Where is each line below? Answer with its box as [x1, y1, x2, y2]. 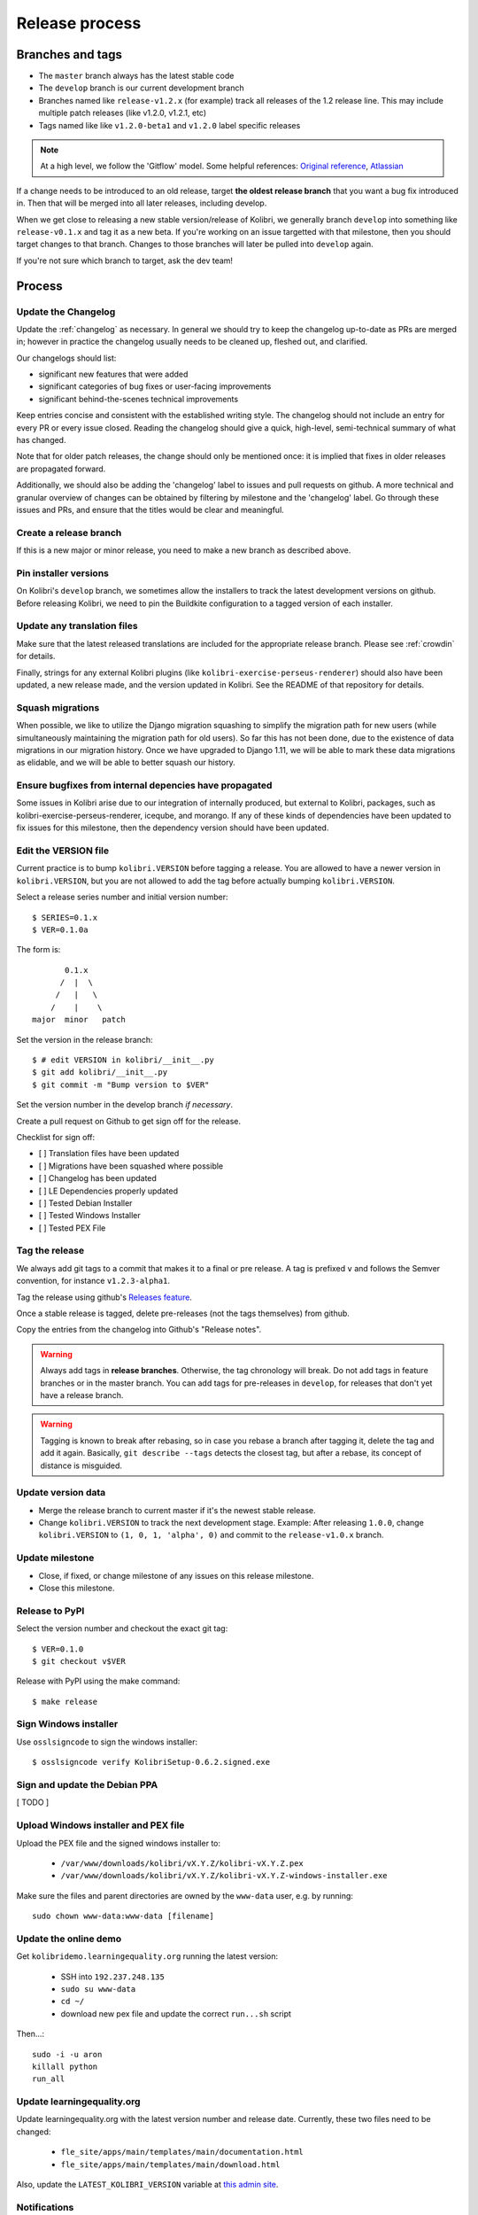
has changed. [16, 435, 66, 446]
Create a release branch [16, 526, 122, 539]
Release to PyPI [16, 1605, 85, 1617]
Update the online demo [16, 1932, 122, 1945]
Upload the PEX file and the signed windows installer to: [16, 1838, 221, 1848]
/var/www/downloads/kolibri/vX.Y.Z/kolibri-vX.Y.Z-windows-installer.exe [60, 1870, 389, 1881]
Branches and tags [16, 47, 123, 62]
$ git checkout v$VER [32, 1656, 126, 1666]
